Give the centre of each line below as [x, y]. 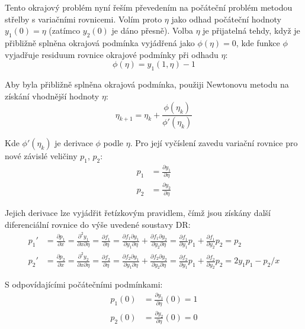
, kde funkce [258, 42]
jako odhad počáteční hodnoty [226, 19]
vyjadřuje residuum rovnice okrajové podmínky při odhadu [112, 54]
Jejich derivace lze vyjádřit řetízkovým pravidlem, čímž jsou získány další [138, 213]
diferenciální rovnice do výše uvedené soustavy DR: [98, 224]
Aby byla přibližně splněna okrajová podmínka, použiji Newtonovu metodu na [147, 84]
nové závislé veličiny [41, 156]
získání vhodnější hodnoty [52, 96]
